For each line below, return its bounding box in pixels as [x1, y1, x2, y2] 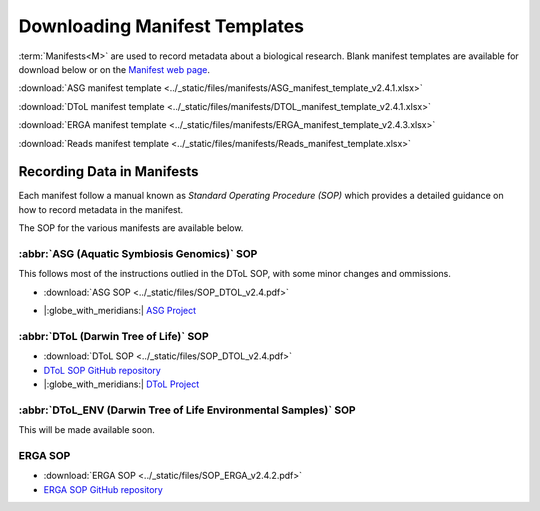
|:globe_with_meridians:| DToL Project [43, 378, 200, 390]
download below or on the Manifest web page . [18, 63, 210, 75]
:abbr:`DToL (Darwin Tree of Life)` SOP [18, 329, 209, 343]
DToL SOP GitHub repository [43, 364, 162, 376]
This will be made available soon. [18, 424, 155, 436]
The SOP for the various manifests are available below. [18, 222, 244, 234]
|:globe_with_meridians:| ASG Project [43, 305, 197, 317]
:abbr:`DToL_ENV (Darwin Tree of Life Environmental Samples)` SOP [18, 403, 356, 417]
